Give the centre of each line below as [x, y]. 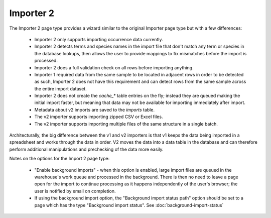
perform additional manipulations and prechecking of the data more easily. [86, 149]
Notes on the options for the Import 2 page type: [59, 159]
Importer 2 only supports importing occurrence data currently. [99, 39]
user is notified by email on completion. [75, 191]
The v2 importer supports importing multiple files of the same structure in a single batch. [126, 124]
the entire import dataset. [61, 88]
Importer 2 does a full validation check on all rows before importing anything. [114, 67]
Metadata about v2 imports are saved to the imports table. [95, 110]
